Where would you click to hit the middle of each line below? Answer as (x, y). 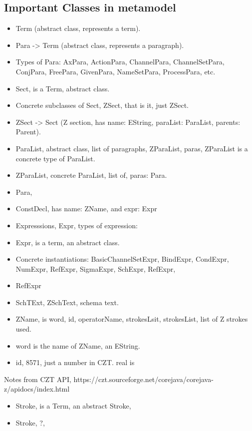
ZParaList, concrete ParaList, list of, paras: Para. (91, 175)
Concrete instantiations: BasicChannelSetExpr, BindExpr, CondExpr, (122, 259)
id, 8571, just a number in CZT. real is (75, 362)
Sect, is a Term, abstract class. (63, 88)
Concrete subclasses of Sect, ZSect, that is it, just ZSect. (102, 105)
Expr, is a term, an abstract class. (68, 242)
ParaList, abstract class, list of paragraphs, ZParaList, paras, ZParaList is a (132, 148)
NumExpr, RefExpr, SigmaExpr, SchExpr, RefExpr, (96, 268)
